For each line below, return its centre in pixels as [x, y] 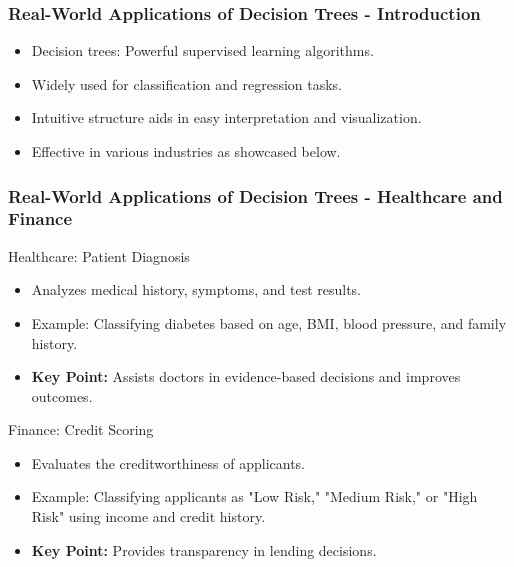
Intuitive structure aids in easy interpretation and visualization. [226, 117]
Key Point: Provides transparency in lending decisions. [204, 549]
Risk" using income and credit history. [148, 516]
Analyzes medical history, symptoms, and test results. [196, 289]
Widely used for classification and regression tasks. [187, 83]
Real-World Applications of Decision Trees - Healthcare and [255, 195]
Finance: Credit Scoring [81, 429]
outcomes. [62, 395]
